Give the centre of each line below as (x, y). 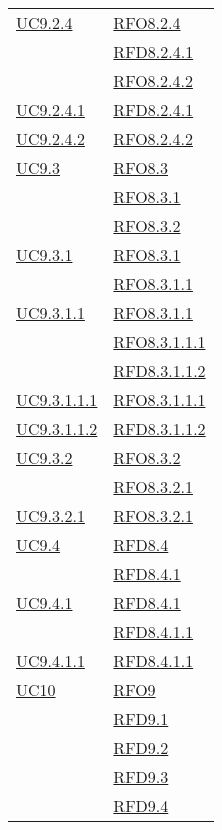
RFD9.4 (141, 805)
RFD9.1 (141, 718)
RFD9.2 (141, 747)
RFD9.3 (141, 776)
